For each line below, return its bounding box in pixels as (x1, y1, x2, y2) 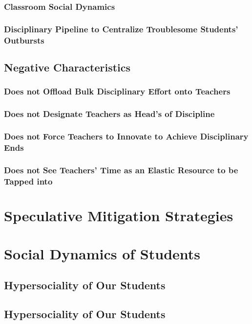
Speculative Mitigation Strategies (4, 205, 233, 225)
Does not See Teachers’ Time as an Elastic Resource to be (4, 163, 238, 176)
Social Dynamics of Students (4, 244, 200, 264)
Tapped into (4, 175, 53, 187)
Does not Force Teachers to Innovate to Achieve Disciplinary (4, 130, 249, 142)
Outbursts (4, 34, 44, 46)
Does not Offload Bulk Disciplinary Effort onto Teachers (4, 85, 231, 97)
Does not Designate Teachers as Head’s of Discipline (4, 108, 215, 120)
